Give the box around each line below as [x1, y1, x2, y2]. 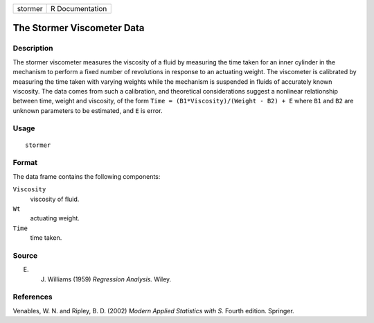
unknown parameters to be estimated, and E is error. [12, 106, 163, 114]
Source [12, 250, 38, 260]
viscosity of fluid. [30, 195, 80, 203]
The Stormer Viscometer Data [12, 22, 145, 34]
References [12, 292, 53, 302]
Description [12, 44, 53, 53]
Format [12, 158, 38, 168]
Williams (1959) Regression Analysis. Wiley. [47, 274, 172, 283]
